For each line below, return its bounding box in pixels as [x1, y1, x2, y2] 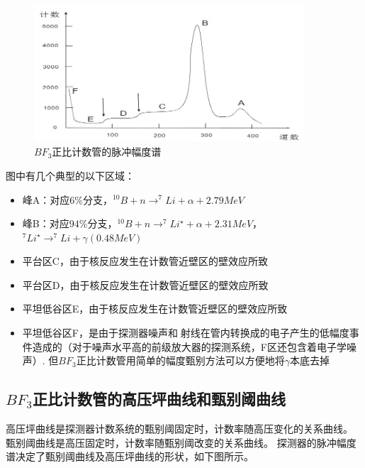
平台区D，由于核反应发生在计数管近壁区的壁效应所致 [22, 277, 269, 292]
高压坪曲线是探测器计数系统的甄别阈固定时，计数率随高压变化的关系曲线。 [6, 421, 353, 436]
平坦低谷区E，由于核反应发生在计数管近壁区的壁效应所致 [22, 301, 288, 316]
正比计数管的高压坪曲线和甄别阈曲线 [33, 388, 286, 410]
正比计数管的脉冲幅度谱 [52, 144, 162, 159]
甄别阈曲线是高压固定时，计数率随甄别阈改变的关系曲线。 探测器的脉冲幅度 [6, 435, 356, 450]
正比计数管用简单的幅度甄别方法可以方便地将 [76, 353, 285, 368]
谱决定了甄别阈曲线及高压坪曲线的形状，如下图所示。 [6, 449, 254, 464]
